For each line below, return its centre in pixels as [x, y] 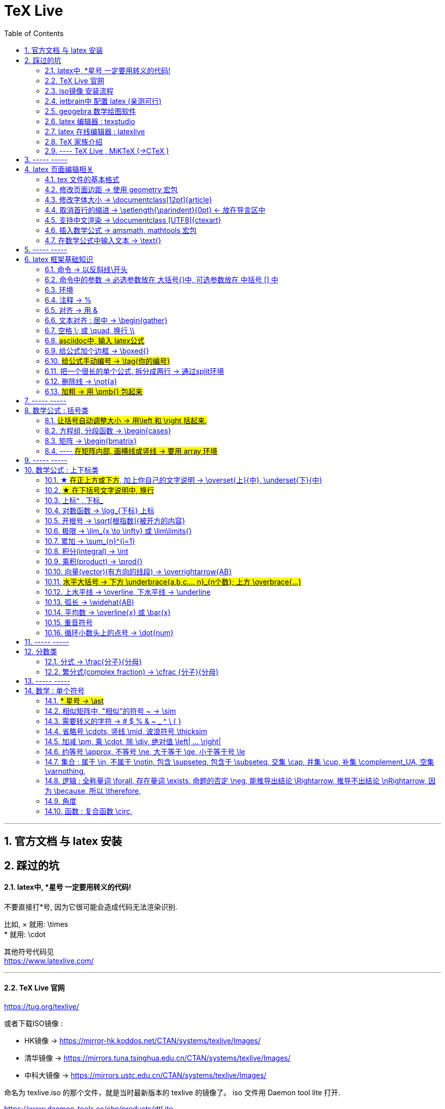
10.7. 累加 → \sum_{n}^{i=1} [90, 541]
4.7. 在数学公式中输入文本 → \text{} [103, 240]
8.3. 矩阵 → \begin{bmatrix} [91, 441]
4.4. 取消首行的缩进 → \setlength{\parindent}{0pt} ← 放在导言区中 [155, 210]
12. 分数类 [41, 651]
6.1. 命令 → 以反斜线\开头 [86, 269]
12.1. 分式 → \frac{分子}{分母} [93, 661]
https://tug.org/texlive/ [42, 1007]
